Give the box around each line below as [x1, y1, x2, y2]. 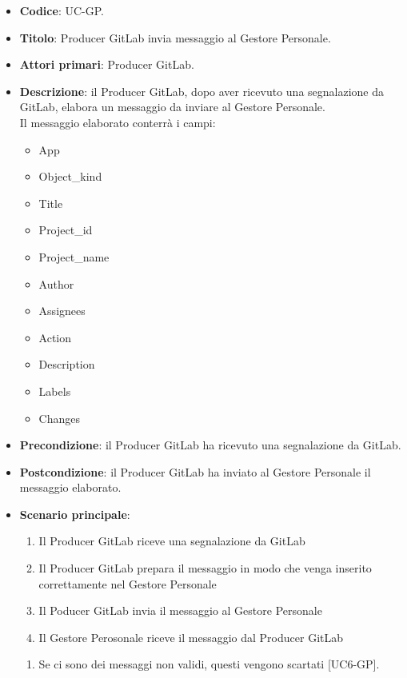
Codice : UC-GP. [19, 2, 104, 18]
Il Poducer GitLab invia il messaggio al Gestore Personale [38, 602, 322, 619]
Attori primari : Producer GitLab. [19, 56, 194, 73]
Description [38, 356, 95, 373]
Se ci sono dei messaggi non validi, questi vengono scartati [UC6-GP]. [38, 656, 380, 672]
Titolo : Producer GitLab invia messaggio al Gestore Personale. [19, 29, 331, 46]
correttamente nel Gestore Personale [38, 575, 217, 592]
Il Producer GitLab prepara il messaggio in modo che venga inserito [38, 560, 372, 576]
